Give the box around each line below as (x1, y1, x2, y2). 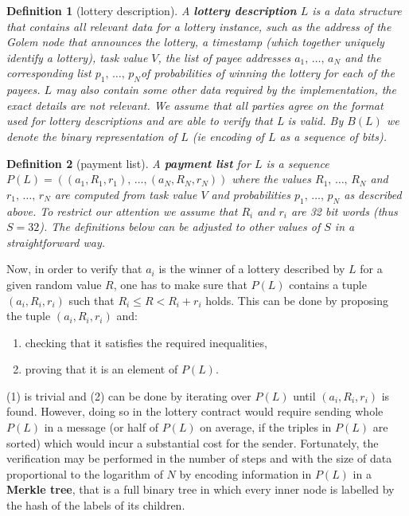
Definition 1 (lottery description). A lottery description (6, 2, 297, 18)
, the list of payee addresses (158, 49, 291, 65)
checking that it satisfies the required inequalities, (25, 334, 267, 350)
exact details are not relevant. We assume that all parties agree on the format (6, 96, 384, 113)
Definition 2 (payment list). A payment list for (6, 154, 251, 171)
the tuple (6, 307, 51, 324)
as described (344, 186, 402, 202)
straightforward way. (6, 233, 105, 250)
